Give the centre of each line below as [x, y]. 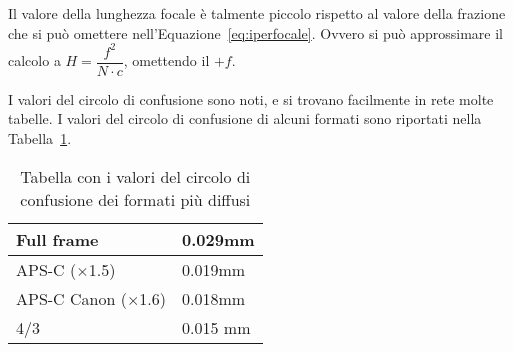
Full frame [57, 239]
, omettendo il [166, 60]
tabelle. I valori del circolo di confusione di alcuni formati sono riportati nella [245, 118]
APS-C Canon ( [71, 298]
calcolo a [34, 60]
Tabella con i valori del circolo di [135, 176]
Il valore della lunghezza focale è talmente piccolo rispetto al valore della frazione [257, 13]
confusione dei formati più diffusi [135, 199]
